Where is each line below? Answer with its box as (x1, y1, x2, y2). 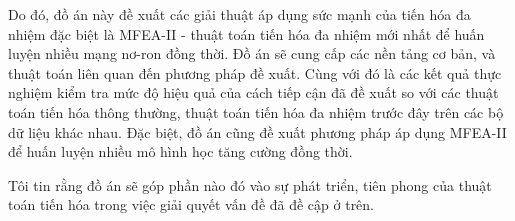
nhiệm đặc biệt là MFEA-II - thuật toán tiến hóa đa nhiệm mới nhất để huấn (8, 23, 485, 44)
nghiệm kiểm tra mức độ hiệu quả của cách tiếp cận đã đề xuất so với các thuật (8, 82, 499, 103)
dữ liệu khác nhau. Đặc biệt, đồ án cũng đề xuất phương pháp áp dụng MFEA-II (8, 121, 507, 142)
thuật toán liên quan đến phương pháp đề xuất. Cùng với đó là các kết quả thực (8, 62, 502, 83)
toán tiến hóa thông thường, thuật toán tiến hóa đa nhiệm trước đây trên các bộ (8, 101, 504, 122)
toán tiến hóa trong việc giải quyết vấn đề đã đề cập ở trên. (8, 194, 375, 215)
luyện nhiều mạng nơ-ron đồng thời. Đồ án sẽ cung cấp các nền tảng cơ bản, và (8, 43, 496, 64)
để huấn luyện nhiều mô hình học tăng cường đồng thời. (8, 141, 353, 162)
